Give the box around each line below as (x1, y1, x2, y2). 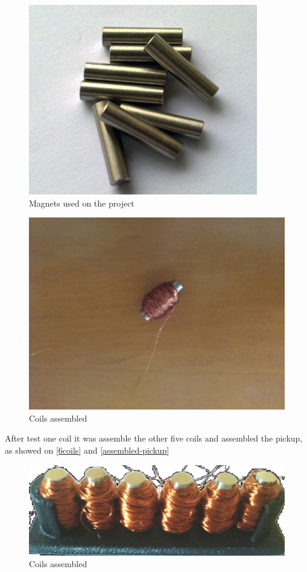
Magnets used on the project (29, 196, 135, 209)
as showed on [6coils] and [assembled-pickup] (5, 443, 169, 456)
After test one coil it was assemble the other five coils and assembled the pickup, (5, 432, 303, 445)
